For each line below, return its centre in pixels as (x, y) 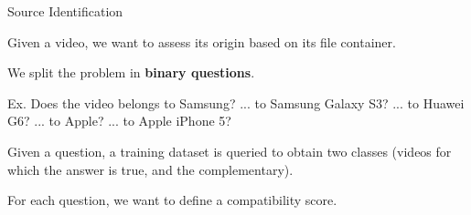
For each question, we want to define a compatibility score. (172, 200)
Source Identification (65, 11)
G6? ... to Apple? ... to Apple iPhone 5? (119, 121)
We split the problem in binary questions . (131, 72)
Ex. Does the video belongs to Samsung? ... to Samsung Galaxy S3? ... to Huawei (236, 102)
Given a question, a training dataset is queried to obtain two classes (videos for (230, 151)
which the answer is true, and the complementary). (150, 169)
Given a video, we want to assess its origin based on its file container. (202, 41)
